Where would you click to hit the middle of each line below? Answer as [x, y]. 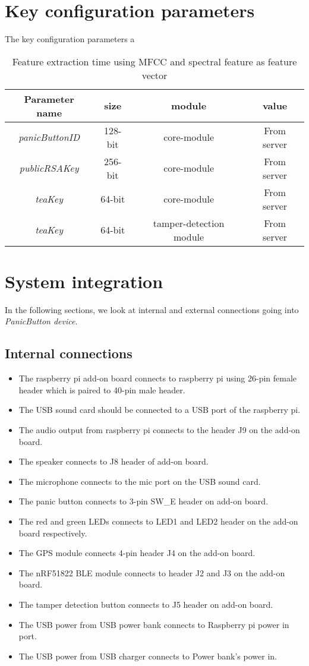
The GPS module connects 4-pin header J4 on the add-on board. [137, 553]
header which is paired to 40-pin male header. [102, 389]
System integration [84, 281]
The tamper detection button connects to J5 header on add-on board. [146, 604]
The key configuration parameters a [70, 39]
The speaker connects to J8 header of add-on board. [113, 461]
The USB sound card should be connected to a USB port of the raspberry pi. [160, 410]
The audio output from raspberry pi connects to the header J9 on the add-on [159, 430]
